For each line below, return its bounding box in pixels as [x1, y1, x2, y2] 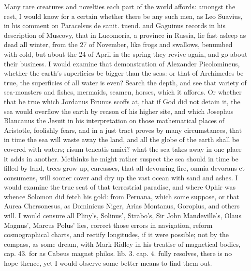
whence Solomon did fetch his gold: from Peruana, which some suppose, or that [4, 191, 239, 201]
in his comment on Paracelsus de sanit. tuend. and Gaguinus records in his [4, 20, 225, 31]
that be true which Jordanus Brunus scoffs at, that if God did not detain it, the [4, 96, 240, 106]
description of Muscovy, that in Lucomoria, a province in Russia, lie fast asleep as [4, 30, 246, 40]
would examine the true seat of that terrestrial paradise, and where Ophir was [4, 182, 236, 192]
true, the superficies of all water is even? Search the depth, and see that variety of [4, 77, 247, 87]
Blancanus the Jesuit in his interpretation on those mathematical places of [4, 115, 224, 126]
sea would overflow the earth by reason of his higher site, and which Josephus [4, 106, 234, 116]
